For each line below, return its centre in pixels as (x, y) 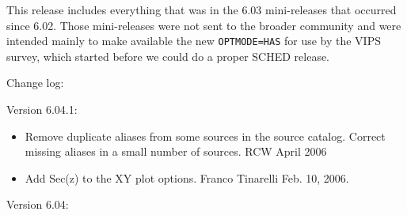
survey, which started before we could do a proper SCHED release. (168, 56)
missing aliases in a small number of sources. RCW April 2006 (176, 151)
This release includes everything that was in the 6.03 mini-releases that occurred (202, 9)
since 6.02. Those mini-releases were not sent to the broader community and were (204, 25)
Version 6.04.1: (42, 109)
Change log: (35, 83)
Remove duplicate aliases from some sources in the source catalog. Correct (205, 136)
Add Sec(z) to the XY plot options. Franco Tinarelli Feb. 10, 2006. (187, 177)
